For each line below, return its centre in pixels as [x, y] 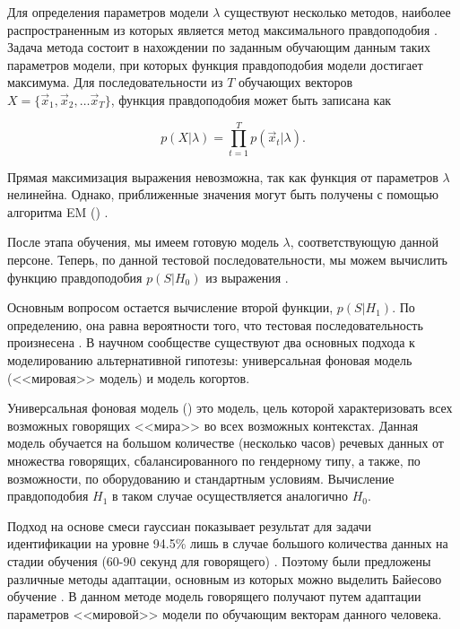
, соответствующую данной [365, 242]
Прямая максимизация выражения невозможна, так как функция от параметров [223, 176]
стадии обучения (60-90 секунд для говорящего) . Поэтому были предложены [219, 560]
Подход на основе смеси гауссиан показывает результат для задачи [189, 525]
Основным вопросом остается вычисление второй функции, [170, 307]
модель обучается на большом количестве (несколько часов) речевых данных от [226, 443]
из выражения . [247, 277]
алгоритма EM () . [58, 211]
